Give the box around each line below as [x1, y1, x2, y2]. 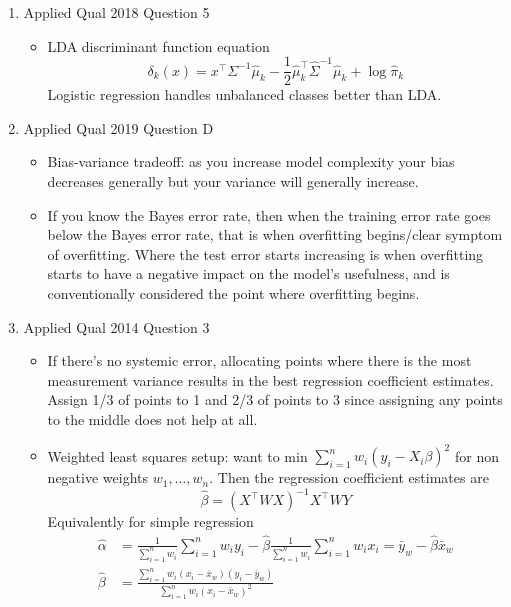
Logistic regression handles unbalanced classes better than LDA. [47, 84, 442, 105]
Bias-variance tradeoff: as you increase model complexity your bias [47, 151, 455, 172]
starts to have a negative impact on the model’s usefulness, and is [47, 263, 450, 284]
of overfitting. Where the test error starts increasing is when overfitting [47, 243, 484, 264]
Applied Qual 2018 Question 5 [23, 2, 210, 22]
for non [454, 445, 499, 466]
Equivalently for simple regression [47, 511, 254, 532]
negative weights [47, 467, 148, 488]
